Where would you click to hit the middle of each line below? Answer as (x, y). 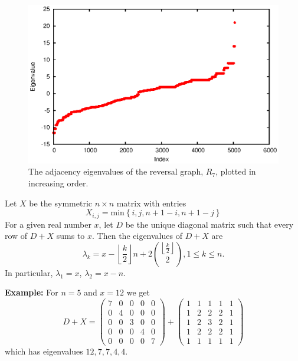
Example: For (32, 292)
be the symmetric (60, 203)
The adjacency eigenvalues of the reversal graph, (116, 171)
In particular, (29, 272)
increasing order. (58, 183)
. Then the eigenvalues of (137, 236)
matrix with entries (151, 203)
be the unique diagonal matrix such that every (209, 224)
